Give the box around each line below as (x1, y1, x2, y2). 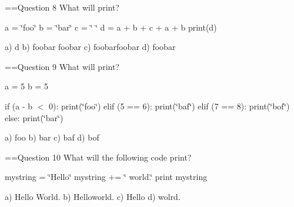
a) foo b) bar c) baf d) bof (5, 131, 99, 143)
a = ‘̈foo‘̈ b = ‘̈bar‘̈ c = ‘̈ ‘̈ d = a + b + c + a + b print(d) (5, 21, 217, 33)
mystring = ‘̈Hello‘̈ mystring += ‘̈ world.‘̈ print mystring (5, 171, 208, 183)
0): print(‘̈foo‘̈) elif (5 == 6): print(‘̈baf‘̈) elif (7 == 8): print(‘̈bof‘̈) (49, 99, 290, 112)
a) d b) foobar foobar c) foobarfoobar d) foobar (5, 41, 176, 53)
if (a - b (5, 99, 33, 112)
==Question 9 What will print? (5, 60, 119, 72)
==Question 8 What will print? (5, 1, 119, 13)
